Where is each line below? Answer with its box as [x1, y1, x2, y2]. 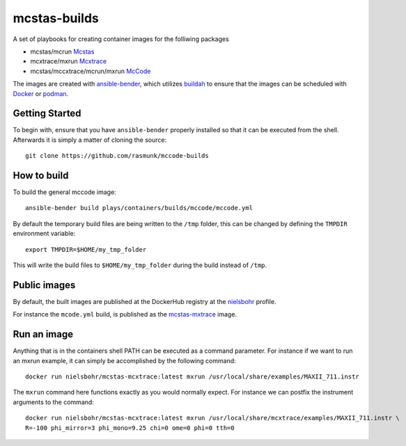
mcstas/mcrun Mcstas [30, 47, 95, 56]
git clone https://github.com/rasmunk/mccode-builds [25, 152, 209, 160]
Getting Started [13, 108, 81, 120]
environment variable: [13, 230, 76, 238]
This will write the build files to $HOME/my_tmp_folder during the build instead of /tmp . [13, 261, 267, 269]
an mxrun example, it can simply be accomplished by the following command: [13, 356, 236, 365]
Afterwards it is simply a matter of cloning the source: [13, 136, 167, 144]
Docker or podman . [13, 89, 69, 97]
